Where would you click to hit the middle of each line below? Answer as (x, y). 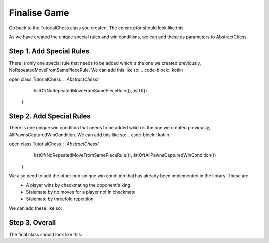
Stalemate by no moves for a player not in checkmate (81, 192)
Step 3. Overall (33, 222)
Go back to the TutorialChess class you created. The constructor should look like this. (97, 28)
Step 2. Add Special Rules (50, 116)
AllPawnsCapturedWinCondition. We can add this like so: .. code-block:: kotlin (89, 135)
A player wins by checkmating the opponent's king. (79, 185)
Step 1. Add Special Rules (49, 51)
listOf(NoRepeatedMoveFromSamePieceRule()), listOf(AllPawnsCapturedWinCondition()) (125, 155)
